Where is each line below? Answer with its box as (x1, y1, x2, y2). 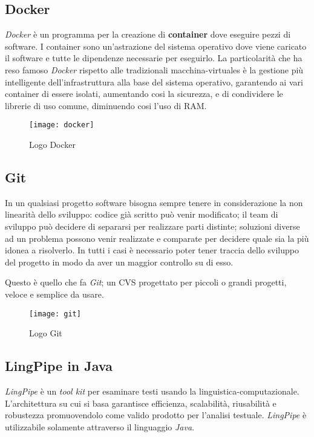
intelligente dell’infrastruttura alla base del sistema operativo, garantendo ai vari (5, 75, 303, 88)
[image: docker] (29, 121, 94, 130)
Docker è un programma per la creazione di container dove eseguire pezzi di (5, 28, 291, 41)
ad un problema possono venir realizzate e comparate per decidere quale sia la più (5, 232, 309, 244)
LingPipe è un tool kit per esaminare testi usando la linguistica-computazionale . (5, 385, 299, 398)
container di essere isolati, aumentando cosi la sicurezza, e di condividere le (5, 87, 283, 100)
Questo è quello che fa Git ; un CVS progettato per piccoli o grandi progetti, (5, 276, 287, 289)
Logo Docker (29, 138, 76, 151)
